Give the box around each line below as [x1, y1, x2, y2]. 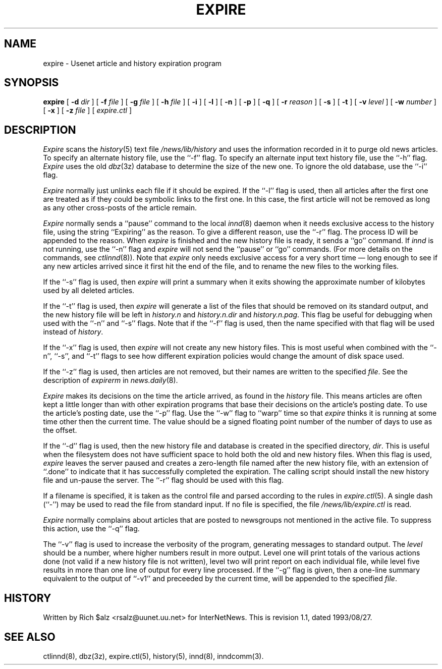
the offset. [43, 426, 77, 435]
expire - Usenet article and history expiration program [43, 59, 222, 68]
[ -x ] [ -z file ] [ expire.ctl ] [43, 106, 132, 115]
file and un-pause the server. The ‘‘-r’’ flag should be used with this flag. [43, 476, 284, 485]
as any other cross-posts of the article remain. [43, 203, 197, 212]
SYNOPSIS [4, 76, 59, 89]
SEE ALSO [4, 630, 56, 643]
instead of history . [43, 327, 103, 337]
